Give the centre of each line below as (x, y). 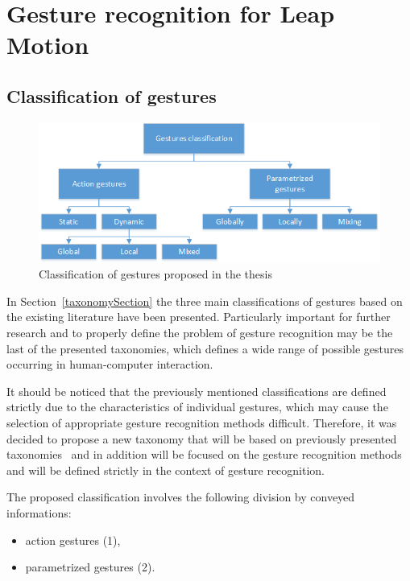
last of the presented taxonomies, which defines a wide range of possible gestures (205, 348)
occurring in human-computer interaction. (110, 364)
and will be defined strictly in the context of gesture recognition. (166, 470)
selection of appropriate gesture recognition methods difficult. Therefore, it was (202, 422)
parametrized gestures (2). (90, 567)
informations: (39, 512)
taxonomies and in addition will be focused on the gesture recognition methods (204, 454)
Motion (48, 45)
